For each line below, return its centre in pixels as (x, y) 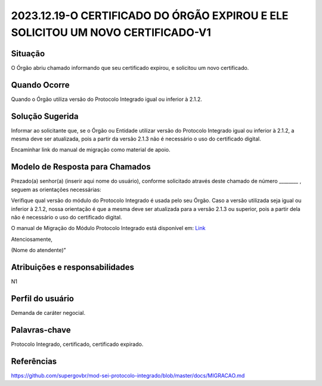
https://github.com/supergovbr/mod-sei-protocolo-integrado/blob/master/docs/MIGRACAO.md (128, 375)
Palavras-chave (41, 330)
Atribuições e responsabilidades (72, 267)
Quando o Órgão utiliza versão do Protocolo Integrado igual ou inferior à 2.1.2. (107, 99)
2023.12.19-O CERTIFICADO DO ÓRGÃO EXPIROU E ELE (150, 16)
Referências (34, 361)
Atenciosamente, (32, 239)
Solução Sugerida (45, 116)
